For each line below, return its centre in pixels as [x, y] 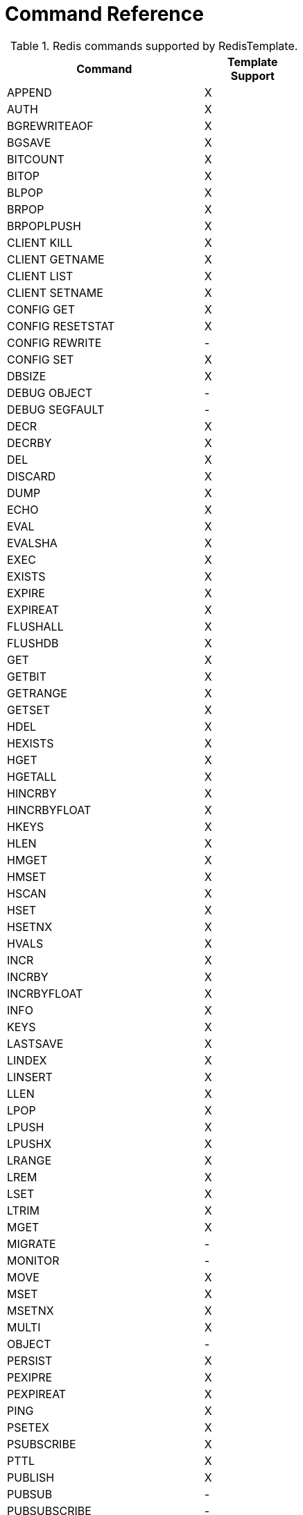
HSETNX [30, 926]
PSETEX [28, 1427]
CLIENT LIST [40, 276]
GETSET [29, 710]
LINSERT [30, 1077]
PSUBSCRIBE [42, 1444]
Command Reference [104, 14]
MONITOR [33, 1260]
